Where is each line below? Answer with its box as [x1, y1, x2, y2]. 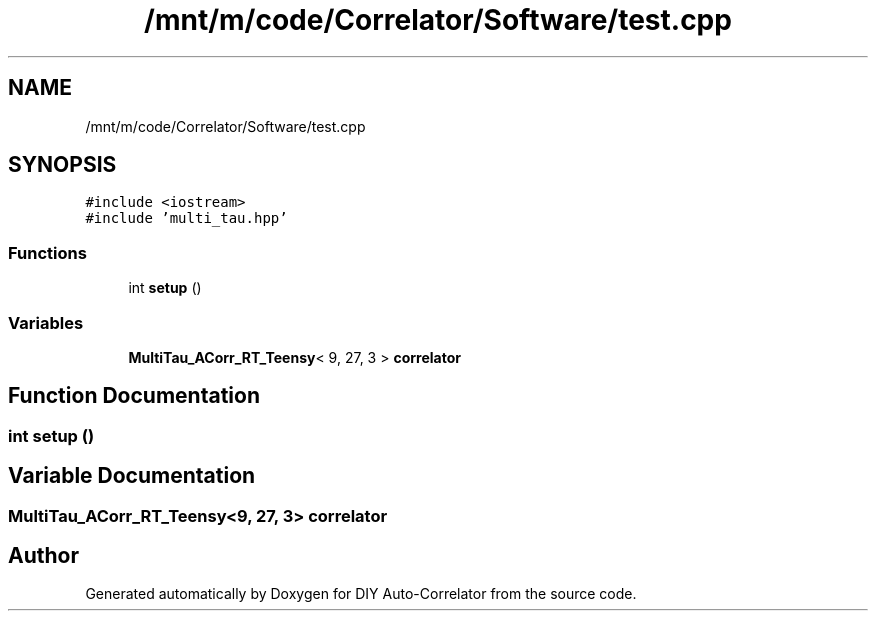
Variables [8, 312, 84, 333]
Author [8, 543, 79, 569]
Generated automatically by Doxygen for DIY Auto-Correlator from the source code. [85, 585, 637, 603]
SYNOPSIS [8, 152, 117, 178]
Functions [8, 242, 87, 263]
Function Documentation [8, 383, 260, 409]
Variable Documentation [8, 463, 256, 489]
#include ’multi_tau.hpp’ [85, 210, 288, 227]
